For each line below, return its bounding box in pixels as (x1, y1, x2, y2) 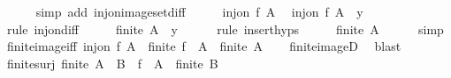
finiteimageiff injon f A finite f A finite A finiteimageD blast (6, 37, 401, 55)
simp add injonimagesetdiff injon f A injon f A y (35, 3, 363, 20)
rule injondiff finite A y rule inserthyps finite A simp (6, 19, 444, 38)
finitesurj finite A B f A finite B (6, 53, 218, 72)
